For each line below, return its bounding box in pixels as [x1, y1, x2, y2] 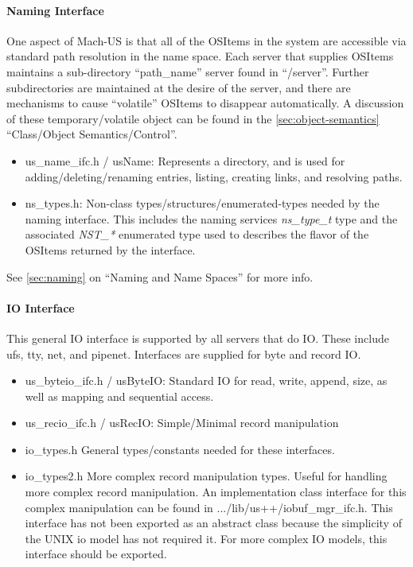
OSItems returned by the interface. [25, 241, 196, 258]
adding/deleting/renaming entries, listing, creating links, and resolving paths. [25, 168, 403, 184]
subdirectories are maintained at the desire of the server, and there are [6, 79, 351, 95]
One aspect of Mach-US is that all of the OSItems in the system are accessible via [6, 32, 407, 49]
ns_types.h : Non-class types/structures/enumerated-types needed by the [25, 195, 380, 212]
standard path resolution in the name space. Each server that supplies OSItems [6, 48, 394, 64]
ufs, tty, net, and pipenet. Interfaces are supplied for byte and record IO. [6, 345, 361, 362]
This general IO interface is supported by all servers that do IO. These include [6, 329, 389, 346]
